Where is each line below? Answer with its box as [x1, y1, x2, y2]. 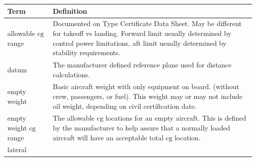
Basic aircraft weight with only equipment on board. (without [53, 81, 239, 92]
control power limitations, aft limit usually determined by [53, 37, 226, 48]
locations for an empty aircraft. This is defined [105, 113, 246, 123]
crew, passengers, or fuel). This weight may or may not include [53, 91, 243, 101]
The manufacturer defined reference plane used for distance [53, 59, 232, 69]
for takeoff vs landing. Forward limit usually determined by [53, 28, 231, 38]
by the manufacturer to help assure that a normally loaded [53, 123, 230, 133]
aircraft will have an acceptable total [53, 132, 164, 142]
